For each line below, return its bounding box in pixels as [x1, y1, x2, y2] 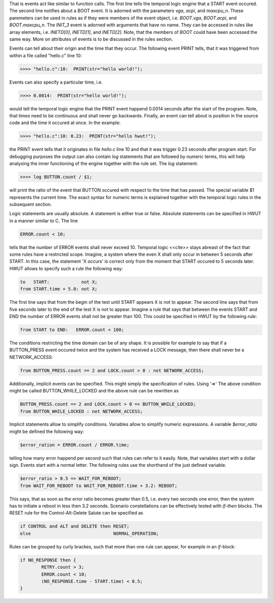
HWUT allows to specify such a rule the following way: [9, 265, 123, 271]
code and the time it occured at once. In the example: [9, 119, 121, 126]
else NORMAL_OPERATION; [20, 531, 159, 536]
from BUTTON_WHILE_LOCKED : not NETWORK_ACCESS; [20, 408, 143, 414]
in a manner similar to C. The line [9, 218, 78, 224]
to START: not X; [20, 279, 98, 285]
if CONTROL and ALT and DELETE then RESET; [20, 524, 130, 529]
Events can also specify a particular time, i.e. [9, 79, 103, 85]
